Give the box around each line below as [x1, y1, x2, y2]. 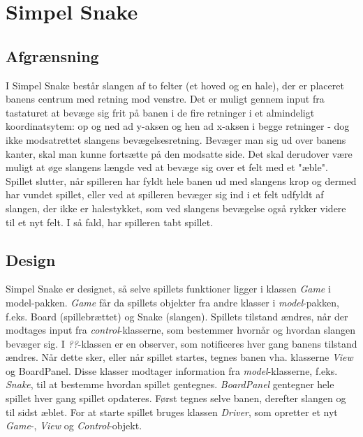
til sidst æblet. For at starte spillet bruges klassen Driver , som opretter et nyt [6, 404, 338, 419]
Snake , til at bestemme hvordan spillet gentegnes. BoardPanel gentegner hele [6, 377, 334, 392]
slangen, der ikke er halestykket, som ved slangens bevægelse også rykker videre [6, 200, 346, 215]
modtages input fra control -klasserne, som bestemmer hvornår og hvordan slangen [6, 323, 355, 337]
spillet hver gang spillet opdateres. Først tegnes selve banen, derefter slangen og [6, 391, 346, 406]
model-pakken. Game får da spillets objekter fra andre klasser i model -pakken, [6, 295, 339, 309]
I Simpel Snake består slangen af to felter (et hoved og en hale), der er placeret [6, 77, 344, 92]
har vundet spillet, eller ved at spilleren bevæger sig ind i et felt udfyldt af [6, 187, 324, 202]
